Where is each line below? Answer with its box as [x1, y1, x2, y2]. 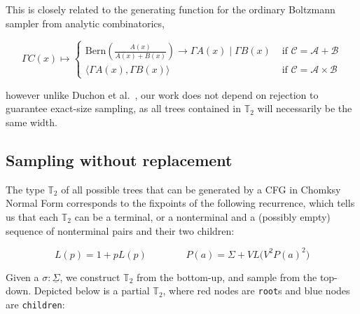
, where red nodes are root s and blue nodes [162, 283, 350, 298]
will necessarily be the [257, 101, 352, 116]
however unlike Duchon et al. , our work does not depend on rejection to [6, 87, 319, 102]
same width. [6, 114, 57, 129]
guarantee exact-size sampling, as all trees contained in [6, 101, 241, 116]
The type [6, 182, 45, 196]
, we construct [60, 269, 120, 284]
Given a [6, 269, 39, 284]
